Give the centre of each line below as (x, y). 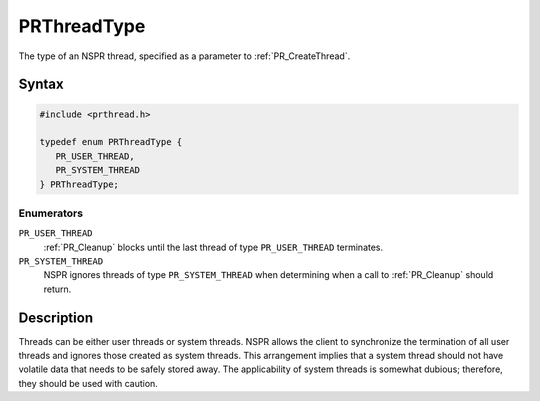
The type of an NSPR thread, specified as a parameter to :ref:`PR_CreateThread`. (184, 56)
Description (56, 317)
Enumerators (51, 213)
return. (57, 289)
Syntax (41, 84)
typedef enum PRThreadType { (111, 142)
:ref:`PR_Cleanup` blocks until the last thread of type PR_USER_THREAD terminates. (213, 247)
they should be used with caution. (88, 383)
